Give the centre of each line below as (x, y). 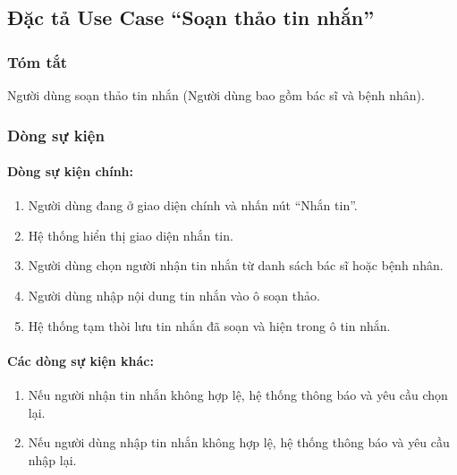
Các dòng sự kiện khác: (80, 360)
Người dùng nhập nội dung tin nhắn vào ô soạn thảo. (174, 296)
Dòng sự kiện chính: (70, 171)
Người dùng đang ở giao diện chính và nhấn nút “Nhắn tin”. (193, 205)
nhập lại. (52, 459)
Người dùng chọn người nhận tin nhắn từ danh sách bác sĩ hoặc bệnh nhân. (236, 265)
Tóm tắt (38, 61)
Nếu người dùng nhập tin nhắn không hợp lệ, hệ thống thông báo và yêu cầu (239, 442)
